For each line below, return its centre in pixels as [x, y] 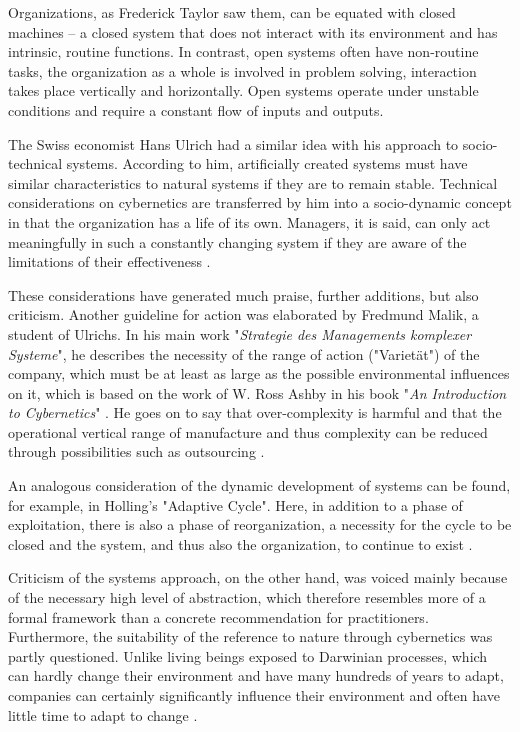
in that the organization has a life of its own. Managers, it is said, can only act [249, 221]
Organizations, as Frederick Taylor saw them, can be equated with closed [232, 12]
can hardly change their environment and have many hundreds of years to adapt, [256, 675]
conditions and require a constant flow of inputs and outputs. [196, 109]
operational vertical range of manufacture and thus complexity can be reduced [248, 431]
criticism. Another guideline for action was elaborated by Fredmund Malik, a [243, 314]
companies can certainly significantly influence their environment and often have [254, 695]
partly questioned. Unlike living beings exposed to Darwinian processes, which [248, 655]
